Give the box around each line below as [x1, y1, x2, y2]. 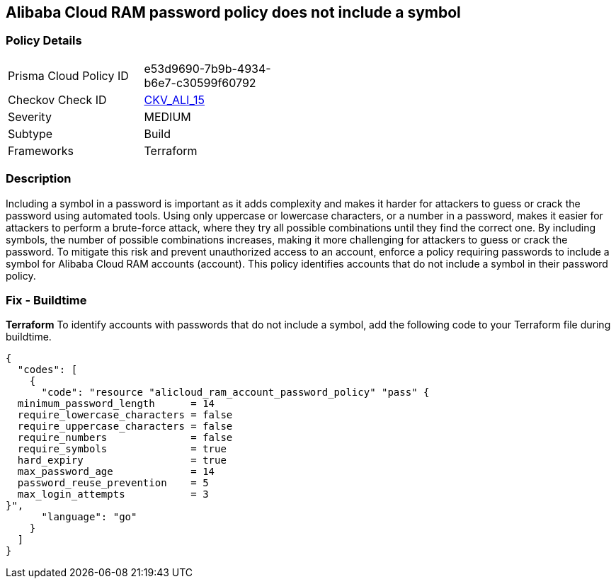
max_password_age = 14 [17, 466, 215, 478]
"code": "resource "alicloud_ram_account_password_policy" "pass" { [41, 387, 430, 399]
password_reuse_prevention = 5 [17, 477, 209, 489]
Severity [8, 109, 52, 124]
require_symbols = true [17, 443, 227, 455]
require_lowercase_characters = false [17, 409, 233, 421]
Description [6, 171, 72, 186]
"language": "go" [41, 511, 137, 523]
